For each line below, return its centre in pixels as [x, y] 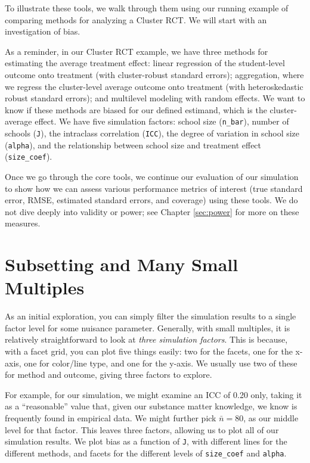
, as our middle [271, 418]
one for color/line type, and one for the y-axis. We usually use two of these [161, 363]
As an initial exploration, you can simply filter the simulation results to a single [151, 316]
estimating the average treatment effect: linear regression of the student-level [145, 63]
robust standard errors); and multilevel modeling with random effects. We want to [155, 98]
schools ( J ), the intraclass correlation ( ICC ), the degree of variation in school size [152, 133]
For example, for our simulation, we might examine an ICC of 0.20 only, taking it [154, 394]
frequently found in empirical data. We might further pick [111, 418]
